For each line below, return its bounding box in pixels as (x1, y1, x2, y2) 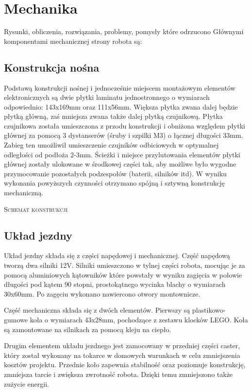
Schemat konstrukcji (4, 204, 67, 214)
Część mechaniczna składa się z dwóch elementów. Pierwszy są (4, 305, 190, 315)
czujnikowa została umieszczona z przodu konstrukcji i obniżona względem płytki (4, 120, 245, 131)
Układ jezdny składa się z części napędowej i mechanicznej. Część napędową (4, 250, 230, 261)
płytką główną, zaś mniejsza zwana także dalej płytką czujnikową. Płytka (4, 111, 223, 121)
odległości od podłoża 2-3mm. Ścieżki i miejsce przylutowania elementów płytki (4, 149, 240, 159)
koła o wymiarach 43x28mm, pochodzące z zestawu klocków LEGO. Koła (30, 315, 248, 324)
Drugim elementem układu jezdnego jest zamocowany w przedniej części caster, (4, 340, 240, 351)
